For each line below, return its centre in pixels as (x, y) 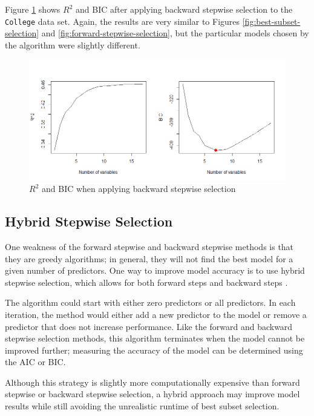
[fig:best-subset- (271, 21)
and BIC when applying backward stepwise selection (139, 189)
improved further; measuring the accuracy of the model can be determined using (154, 350)
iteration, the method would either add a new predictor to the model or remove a (156, 314)
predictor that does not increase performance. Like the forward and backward (149, 326)
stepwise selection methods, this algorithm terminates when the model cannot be (155, 338)
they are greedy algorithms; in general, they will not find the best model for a (149, 258)
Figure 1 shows (33, 9)
